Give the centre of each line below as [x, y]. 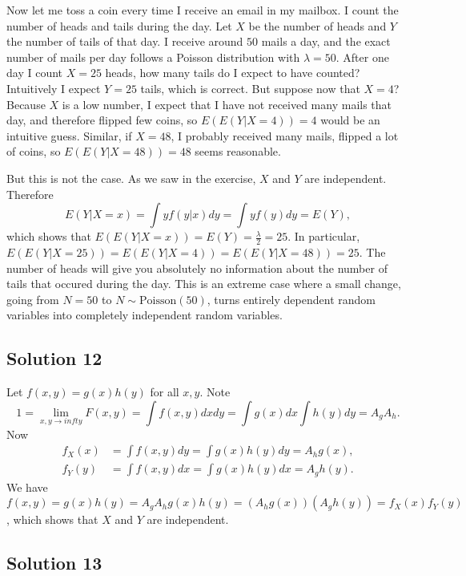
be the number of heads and [317, 25]
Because [26, 104]
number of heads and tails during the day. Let [119, 25]
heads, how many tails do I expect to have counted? [233, 73]
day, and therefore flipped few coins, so [102, 120]
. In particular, [324, 236]
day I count [34, 73]
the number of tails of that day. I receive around [125, 41]
